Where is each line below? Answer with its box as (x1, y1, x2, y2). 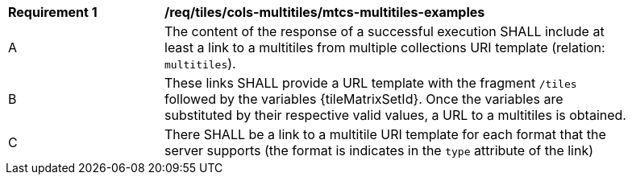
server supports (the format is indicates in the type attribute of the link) (164, 142, 594, 158)
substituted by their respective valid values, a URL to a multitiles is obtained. (164, 107, 626, 123)
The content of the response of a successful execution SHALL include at (164, 23, 605, 39)
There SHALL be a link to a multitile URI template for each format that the (164, 126, 606, 142)
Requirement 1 (8, 4, 98, 20)
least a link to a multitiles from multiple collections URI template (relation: (164, 39, 605, 56)
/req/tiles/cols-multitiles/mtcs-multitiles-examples (164, 4, 485, 20)
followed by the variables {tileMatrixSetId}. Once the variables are (164, 91, 563, 107)
